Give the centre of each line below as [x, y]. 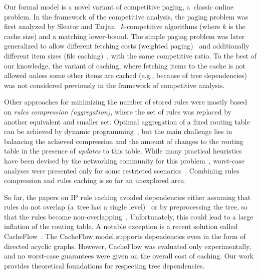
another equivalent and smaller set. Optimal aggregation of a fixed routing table [127, 121]
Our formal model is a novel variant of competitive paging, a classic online [119, 6]
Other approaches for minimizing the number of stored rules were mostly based [126, 102]
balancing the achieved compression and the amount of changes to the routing [124, 141]
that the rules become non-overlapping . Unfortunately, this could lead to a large [129, 216]
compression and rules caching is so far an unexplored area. [95, 180]
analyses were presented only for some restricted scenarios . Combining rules [122, 170]
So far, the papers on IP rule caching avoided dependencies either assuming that [127, 197]
